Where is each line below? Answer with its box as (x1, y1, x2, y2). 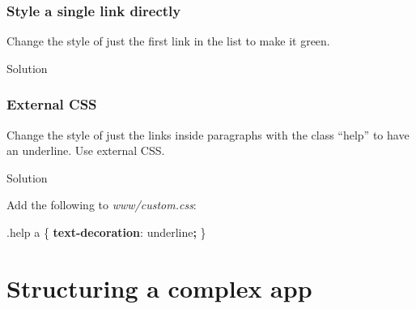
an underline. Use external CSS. (6, 142, 165, 159)
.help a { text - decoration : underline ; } (6, 224, 206, 240)
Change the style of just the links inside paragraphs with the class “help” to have (6, 126, 410, 143)
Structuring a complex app (6, 271, 312, 304)
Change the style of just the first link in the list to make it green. (6, 32, 330, 49)
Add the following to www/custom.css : (6, 196, 197, 213)
